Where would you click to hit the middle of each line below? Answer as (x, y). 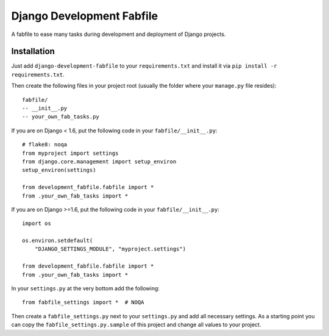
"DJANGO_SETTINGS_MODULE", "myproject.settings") (110, 249)
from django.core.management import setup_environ (99, 161)
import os (37, 223)
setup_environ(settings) (59, 170)
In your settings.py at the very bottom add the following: (85, 288)
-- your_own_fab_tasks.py (61, 117)
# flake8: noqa (45, 145)
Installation (33, 52)
